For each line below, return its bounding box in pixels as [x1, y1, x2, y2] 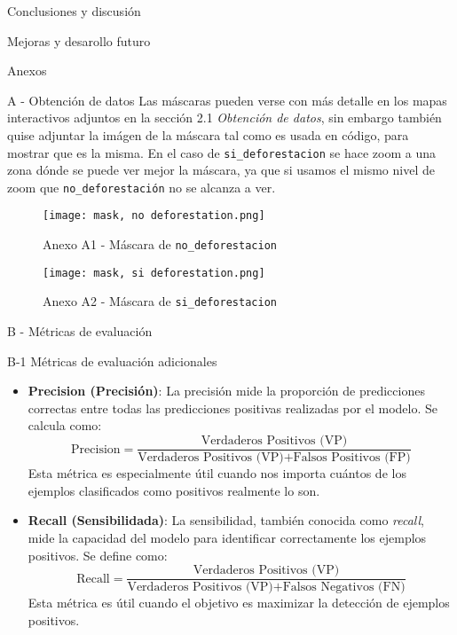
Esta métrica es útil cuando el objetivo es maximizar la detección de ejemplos [28, 593, 450, 612]
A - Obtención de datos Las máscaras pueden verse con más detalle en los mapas [7, 90, 447, 109]
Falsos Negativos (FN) [282, 581, 406, 594]
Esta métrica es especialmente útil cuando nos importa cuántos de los [28, 464, 406, 482]
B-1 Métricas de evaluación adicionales [7, 351, 217, 370]
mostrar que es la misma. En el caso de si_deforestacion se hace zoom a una [7, 143, 437, 161]
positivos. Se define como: [28, 545, 168, 564]
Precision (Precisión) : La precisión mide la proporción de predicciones [28, 381, 425, 400]
